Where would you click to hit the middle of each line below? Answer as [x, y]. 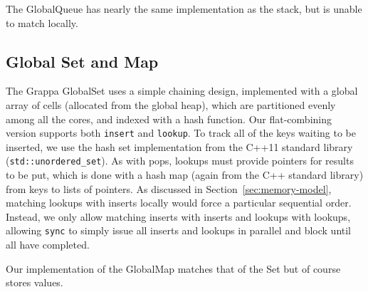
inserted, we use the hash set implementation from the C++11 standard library [179, 146]
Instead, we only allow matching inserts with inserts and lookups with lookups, [178, 216]
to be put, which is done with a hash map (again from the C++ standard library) [185, 175]
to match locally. [42, 22]
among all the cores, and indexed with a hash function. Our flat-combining [169, 119]
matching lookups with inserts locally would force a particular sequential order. [179, 203]
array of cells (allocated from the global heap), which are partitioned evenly [171, 104]
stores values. [35, 282]
